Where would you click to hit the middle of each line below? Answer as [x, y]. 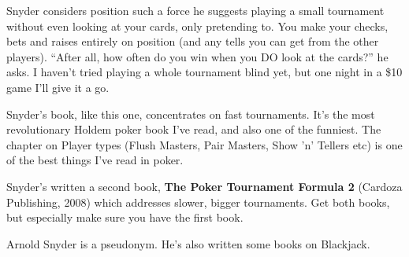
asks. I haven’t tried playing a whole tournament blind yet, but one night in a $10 [204, 72]
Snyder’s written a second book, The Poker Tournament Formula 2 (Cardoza [204, 186]
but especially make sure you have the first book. [125, 217]
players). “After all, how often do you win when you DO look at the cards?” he [197, 56]
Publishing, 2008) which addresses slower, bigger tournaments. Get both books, [198, 202]
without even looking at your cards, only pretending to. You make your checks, [197, 26]
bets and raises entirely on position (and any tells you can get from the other [193, 41]
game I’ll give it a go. [58, 87]
